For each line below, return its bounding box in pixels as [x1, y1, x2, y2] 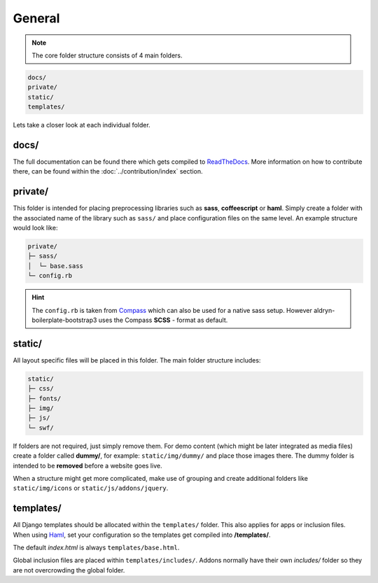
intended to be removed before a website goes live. [13, 461, 162, 470]
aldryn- [314, 306, 335, 314]
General [13, 10, 60, 26]
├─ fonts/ [27, 394, 62, 402]
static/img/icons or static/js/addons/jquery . [13, 484, 169, 493]
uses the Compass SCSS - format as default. [98, 316, 228, 324]
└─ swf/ [27, 423, 54, 432]
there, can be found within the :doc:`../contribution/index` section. [13, 167, 203, 176]
